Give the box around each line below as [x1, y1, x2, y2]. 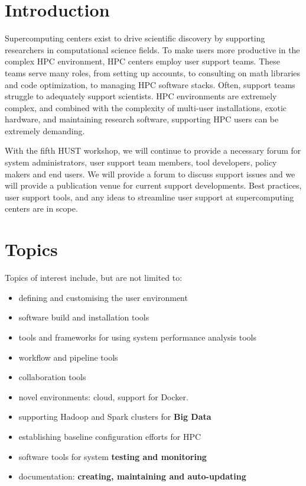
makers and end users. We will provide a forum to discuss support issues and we [5, 167, 295, 180]
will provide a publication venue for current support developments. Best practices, [5, 179, 302, 192]
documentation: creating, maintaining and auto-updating [18, 470, 246, 482]
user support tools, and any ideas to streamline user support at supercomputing [5, 190, 294, 203]
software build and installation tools [18, 311, 149, 323]
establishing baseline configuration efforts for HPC [18, 430, 201, 442]
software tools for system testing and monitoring [18, 450, 207, 462]
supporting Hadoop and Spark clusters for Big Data [18, 410, 211, 423]
